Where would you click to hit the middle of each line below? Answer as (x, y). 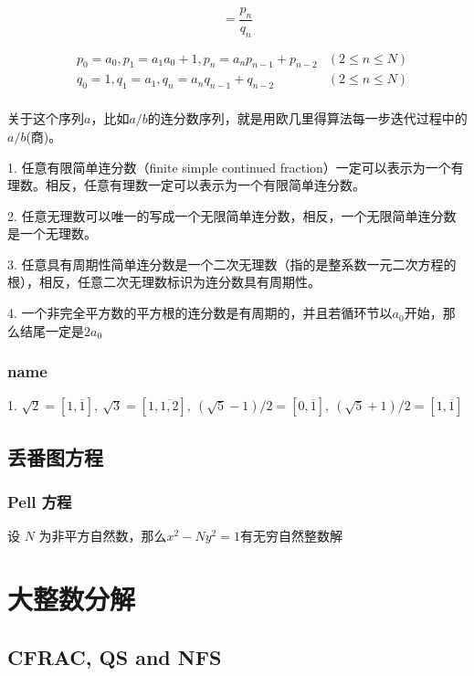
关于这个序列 (46, 118)
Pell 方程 (40, 502)
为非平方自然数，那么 (103, 536)
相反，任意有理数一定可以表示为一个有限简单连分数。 (205, 185)
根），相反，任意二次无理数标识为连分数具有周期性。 (164, 282)
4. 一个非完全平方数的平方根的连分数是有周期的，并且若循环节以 (200, 313)
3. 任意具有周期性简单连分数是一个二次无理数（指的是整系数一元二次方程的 (232, 264)
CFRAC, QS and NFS (115, 656)
